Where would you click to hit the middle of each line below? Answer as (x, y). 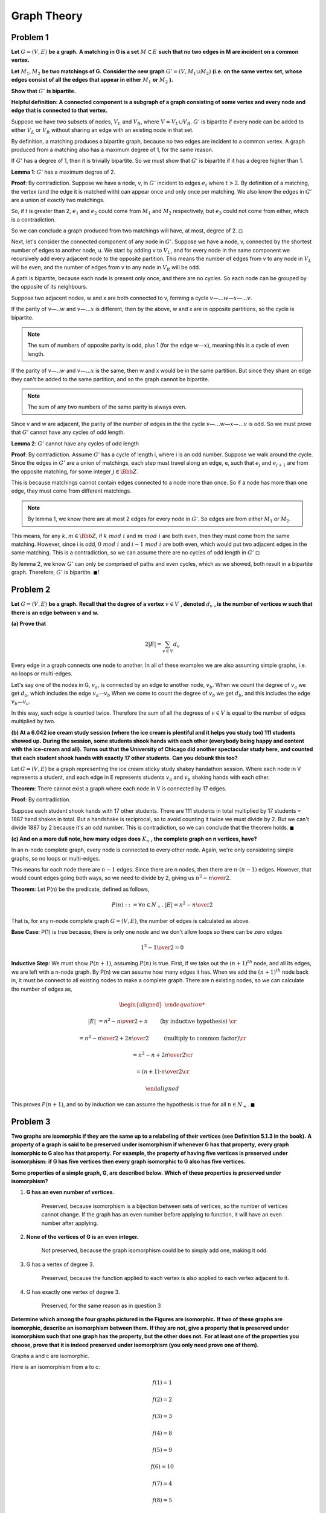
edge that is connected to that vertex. (59, 110)
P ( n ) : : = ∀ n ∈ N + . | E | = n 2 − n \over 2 (162, 905)
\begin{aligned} (141, 1004)
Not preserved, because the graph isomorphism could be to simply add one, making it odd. (155, 1250)
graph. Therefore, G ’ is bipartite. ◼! (56, 573)
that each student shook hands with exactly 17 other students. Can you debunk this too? (124, 758)
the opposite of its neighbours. (49, 287)
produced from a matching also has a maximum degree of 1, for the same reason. (112, 149)
